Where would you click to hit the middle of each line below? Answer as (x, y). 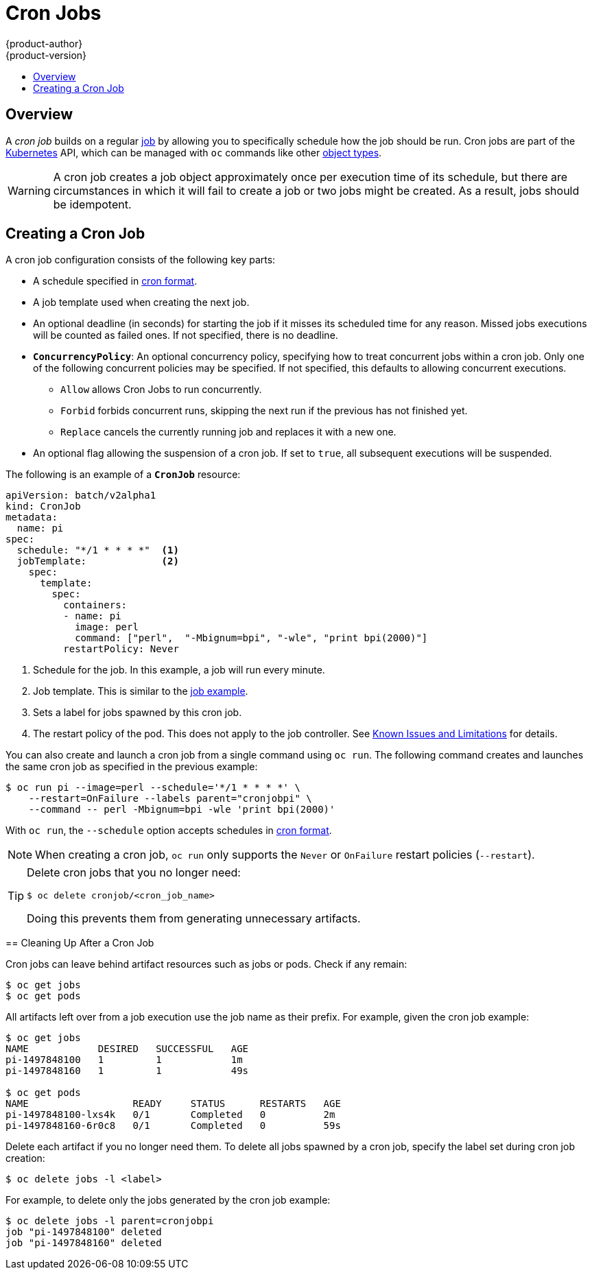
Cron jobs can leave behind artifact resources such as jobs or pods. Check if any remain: (206, 964)
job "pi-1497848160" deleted (84, 1243)
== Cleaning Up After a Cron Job (80, 943)
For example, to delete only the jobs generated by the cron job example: (168, 1200)
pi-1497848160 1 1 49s (127, 1071)
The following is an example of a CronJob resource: (123, 475)
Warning (29, 190)
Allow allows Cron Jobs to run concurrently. (161, 390)
